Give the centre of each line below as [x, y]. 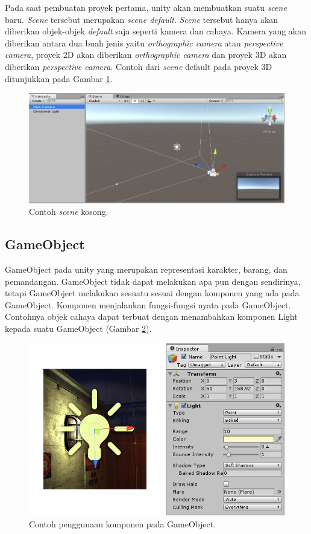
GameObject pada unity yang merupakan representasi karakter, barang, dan [146, 269]
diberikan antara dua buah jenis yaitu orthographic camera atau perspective [144, 43]
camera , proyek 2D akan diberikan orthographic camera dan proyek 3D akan [146, 55]
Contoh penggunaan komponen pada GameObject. [123, 523]
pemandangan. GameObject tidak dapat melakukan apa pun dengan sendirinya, [153, 281]
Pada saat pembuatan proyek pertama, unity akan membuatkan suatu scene [146, 7]
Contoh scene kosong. [69, 211]
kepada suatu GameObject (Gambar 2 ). [78, 329]
